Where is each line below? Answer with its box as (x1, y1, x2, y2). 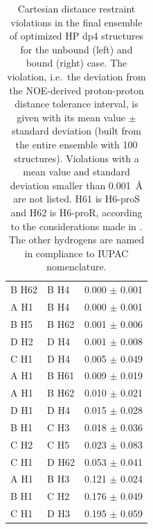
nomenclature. (46, 259, 107, 274)
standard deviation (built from (12, 123, 141, 138)
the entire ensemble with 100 (15, 137, 138, 151)
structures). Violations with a (14, 150, 139, 165)
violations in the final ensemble (10, 15, 143, 29)
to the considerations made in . (10, 218, 143, 233)
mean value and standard (23, 164, 130, 179)
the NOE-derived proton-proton (9, 83, 144, 97)
